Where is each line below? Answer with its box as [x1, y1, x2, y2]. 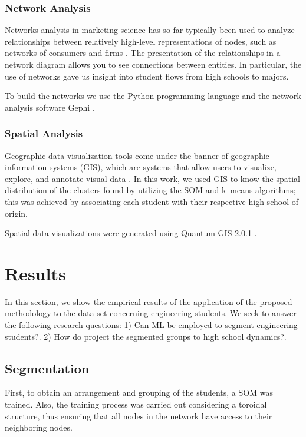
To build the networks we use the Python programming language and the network [5, 90, 301, 102]
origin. [5, 207, 28, 219]
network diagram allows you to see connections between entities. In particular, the [5, 58, 302, 70]
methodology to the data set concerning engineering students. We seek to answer [5, 307, 297, 319]
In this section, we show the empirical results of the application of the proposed [5, 295, 292, 307]
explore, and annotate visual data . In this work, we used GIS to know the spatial [5, 172, 300, 184]
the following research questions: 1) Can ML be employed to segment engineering [5, 319, 298, 331]
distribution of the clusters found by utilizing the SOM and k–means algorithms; [5, 184, 296, 196]
